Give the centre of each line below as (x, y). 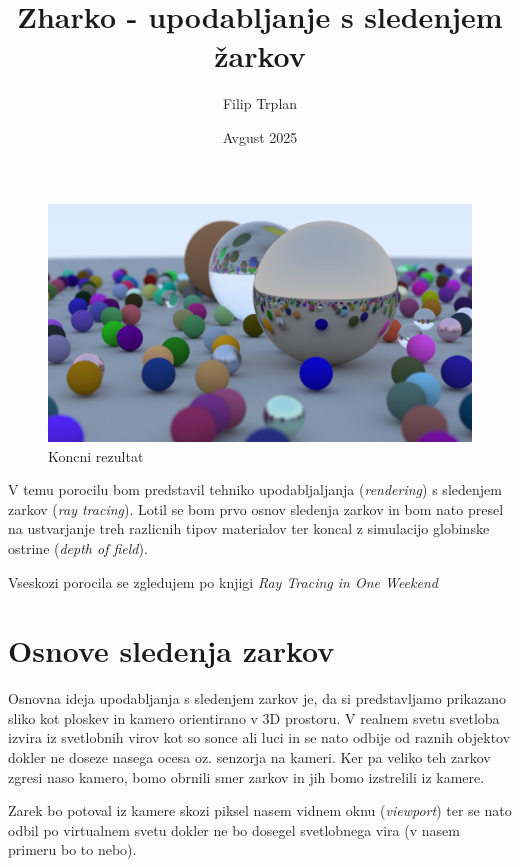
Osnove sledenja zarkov (171, 650)
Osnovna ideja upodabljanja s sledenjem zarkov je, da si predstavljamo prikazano (257, 698)
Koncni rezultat (96, 455)
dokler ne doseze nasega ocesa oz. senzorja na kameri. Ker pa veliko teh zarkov (249, 757)
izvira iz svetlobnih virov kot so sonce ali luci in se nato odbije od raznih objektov (259, 737)
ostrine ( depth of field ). (78, 547)
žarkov (260, 55)
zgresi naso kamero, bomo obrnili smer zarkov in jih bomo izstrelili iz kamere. (246, 776)
